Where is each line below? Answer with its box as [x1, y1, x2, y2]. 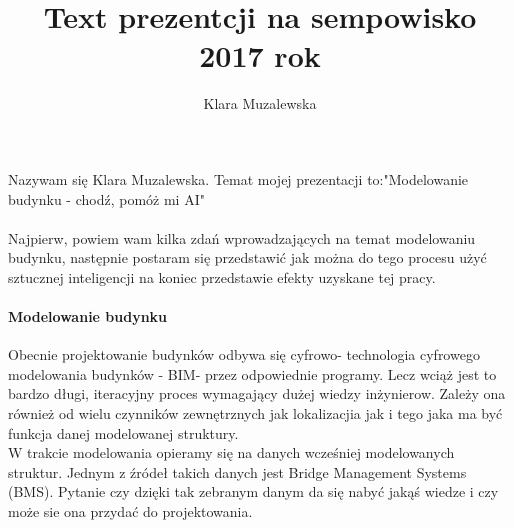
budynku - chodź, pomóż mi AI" [8, 188, 205, 209]
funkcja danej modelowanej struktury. [8, 422, 239, 443]
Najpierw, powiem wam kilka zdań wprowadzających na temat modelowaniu [8, 227, 476, 248]
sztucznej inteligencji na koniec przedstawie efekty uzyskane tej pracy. [8, 266, 436, 287]
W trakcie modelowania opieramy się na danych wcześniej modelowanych [8, 442, 455, 463]
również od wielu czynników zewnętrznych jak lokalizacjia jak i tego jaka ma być [8, 403, 503, 424]
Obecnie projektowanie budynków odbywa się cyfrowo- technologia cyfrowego [8, 344, 480, 365]
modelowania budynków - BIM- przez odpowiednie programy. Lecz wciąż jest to [8, 363, 497, 384]
